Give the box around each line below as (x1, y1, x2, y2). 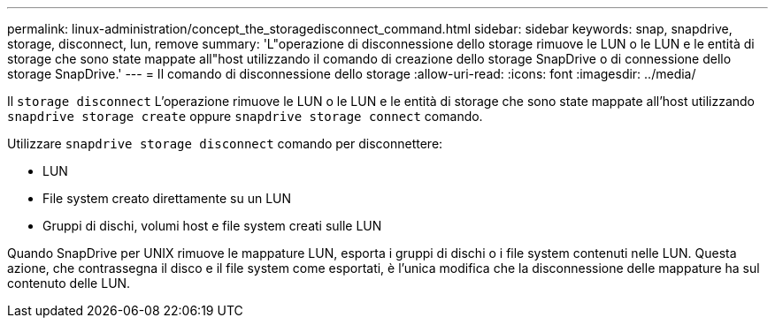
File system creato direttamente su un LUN (42, 191, 292, 206)
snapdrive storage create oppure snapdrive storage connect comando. (7, 109, 483, 124)
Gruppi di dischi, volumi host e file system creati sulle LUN (42, 218, 382, 233)
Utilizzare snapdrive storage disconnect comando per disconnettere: (7, 136, 443, 151)
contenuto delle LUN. (7, 276, 131, 291)
